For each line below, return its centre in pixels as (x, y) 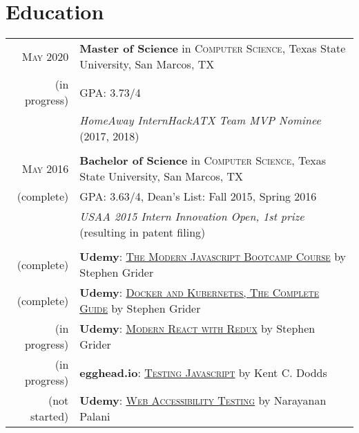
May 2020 (45, 56)
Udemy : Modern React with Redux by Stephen (197, 329)
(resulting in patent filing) (143, 232)
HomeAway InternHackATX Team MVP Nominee (200, 120)
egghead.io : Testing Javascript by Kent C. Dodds (203, 372)
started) (50, 416)
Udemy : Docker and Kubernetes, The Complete (200, 293)
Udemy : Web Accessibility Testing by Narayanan (203, 400)
